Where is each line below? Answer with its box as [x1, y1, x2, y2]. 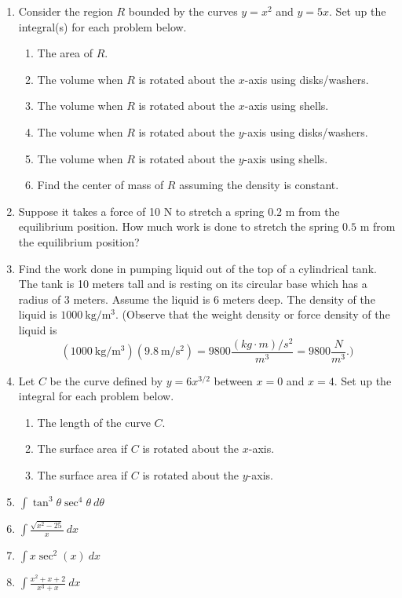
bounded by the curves [128, 3, 238, 19]
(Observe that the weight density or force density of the [122, 306, 390, 323]
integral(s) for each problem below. [18, 18, 187, 35]
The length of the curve [37, 414, 151, 430]
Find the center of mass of [37, 177, 164, 193]
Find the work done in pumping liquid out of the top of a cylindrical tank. [18, 260, 377, 276]
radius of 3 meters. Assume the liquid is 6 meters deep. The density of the [18, 290, 375, 307]
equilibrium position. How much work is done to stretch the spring [18, 218, 339, 235]
